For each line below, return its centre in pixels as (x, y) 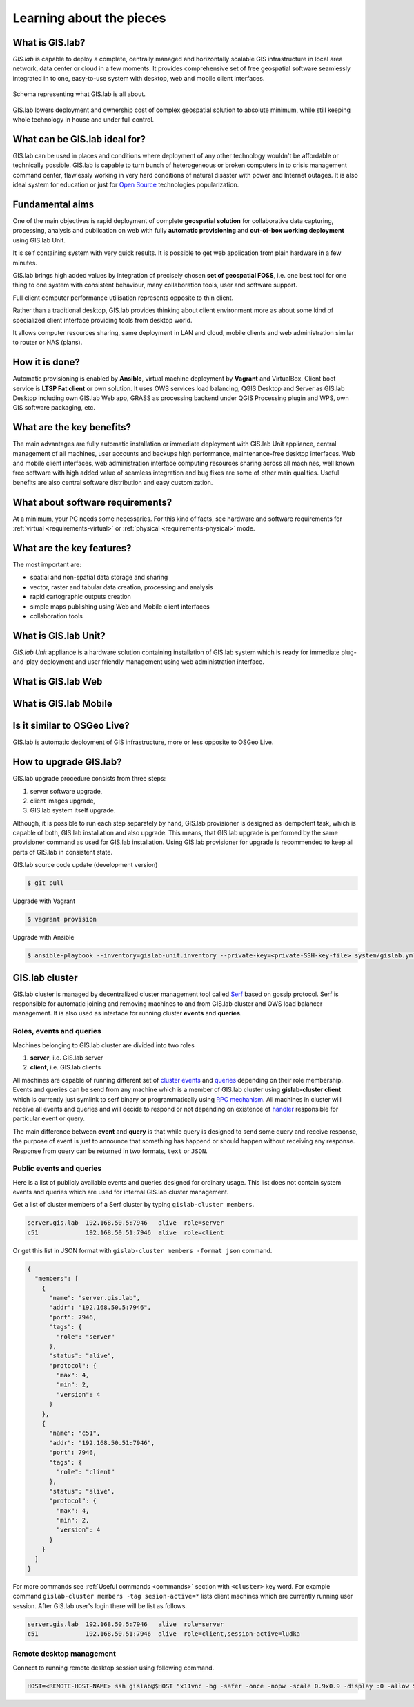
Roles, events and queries (57, 1031)
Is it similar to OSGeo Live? (71, 726)
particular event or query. (49, 1118)
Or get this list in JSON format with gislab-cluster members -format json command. (142, 1250)
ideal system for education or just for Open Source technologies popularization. (126, 185)
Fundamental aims (53, 204)
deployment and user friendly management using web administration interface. (152, 662)
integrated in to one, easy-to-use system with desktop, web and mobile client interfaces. (139, 78)
